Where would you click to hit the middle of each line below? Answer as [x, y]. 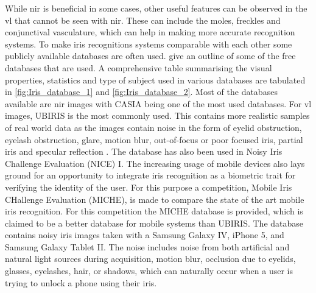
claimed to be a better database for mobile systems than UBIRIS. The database [154, 223]
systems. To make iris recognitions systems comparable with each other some [149, 44]
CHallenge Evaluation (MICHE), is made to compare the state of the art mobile [155, 199]
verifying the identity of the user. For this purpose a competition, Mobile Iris [149, 187]
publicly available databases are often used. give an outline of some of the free [150, 56]
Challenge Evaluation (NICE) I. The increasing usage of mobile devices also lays [155, 163]
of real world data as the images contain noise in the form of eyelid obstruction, [153, 127]
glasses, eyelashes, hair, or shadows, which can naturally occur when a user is [149, 271]
